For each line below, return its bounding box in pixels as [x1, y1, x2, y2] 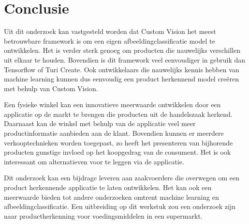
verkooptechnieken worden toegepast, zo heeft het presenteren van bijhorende [4, 137, 233, 147]
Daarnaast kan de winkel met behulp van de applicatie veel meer [4, 118, 196, 128]
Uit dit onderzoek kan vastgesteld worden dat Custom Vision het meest [4, 26, 216, 36]
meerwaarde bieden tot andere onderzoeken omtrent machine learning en [4, 192, 219, 202]
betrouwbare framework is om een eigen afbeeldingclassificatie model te [4, 35, 215, 46]
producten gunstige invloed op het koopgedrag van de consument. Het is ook [4, 147, 231, 157]
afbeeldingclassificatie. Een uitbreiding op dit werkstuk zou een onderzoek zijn [4, 201, 235, 211]
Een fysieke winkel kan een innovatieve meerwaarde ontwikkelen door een [4, 99, 221, 110]
